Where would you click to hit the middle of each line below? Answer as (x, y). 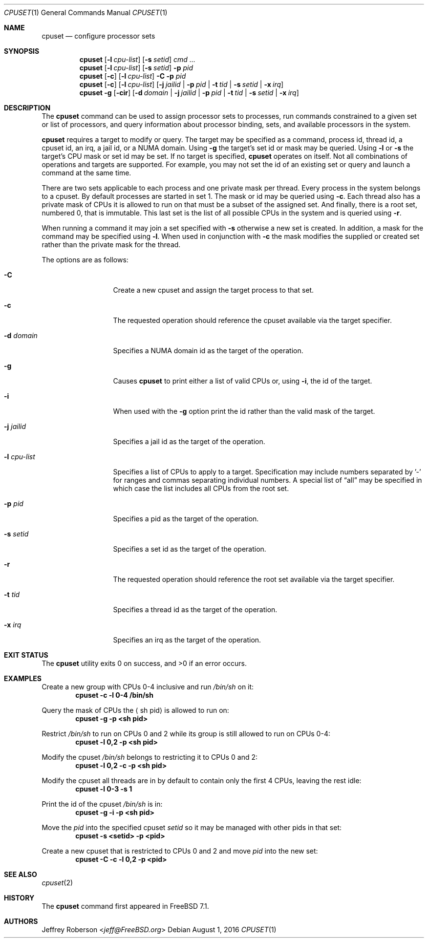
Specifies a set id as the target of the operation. (190, 549)
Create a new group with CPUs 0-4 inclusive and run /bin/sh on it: (148, 687)
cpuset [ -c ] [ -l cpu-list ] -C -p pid (133, 76)
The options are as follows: (85, 260)
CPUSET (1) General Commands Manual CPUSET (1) (86, 12)
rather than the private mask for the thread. (111, 245)
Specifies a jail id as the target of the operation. (189, 441)
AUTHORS (21, 921)
